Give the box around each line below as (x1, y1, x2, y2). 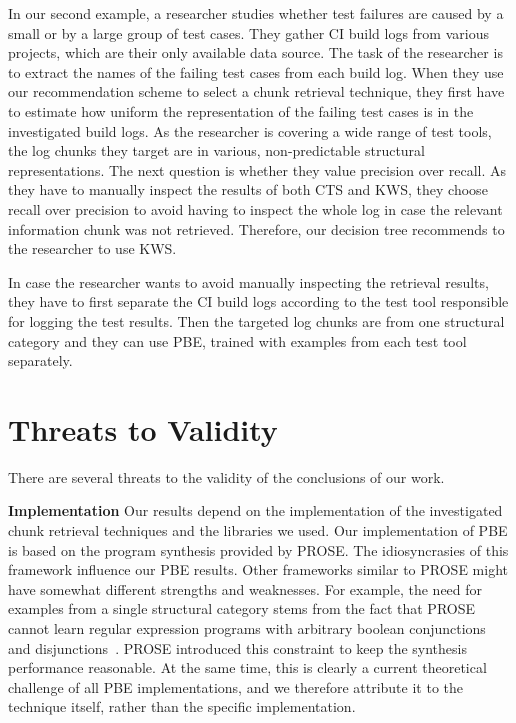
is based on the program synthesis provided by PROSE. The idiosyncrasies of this (8, 539, 509, 560)
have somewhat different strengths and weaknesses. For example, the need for (8, 578, 483, 599)
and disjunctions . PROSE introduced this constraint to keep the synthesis (8, 637, 467, 658)
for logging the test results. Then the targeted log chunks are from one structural (8, 310, 505, 331)
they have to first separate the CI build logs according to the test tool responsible (8, 291, 509, 312)
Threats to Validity (8, 408, 278, 449)
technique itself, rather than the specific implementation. (8, 696, 356, 717)
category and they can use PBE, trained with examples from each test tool (8, 330, 467, 351)
